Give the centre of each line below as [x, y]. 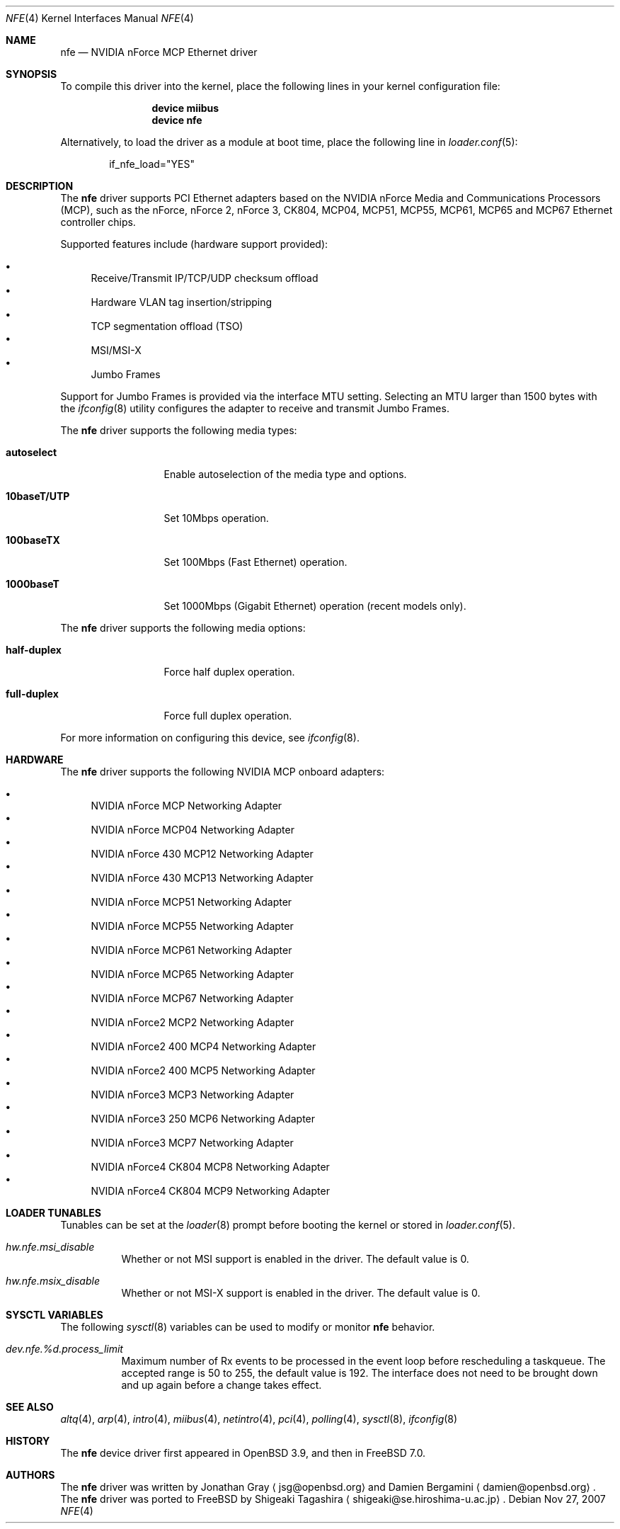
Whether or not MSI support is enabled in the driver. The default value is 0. [295, 1259]
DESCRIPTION [40, 186]
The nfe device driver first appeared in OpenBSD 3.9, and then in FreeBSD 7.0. [243, 1453]
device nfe [177, 120]
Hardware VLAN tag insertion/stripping [182, 302]
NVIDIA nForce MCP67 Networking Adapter [192, 998]
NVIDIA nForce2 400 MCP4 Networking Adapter [203, 1046]
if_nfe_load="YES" [152, 164]
